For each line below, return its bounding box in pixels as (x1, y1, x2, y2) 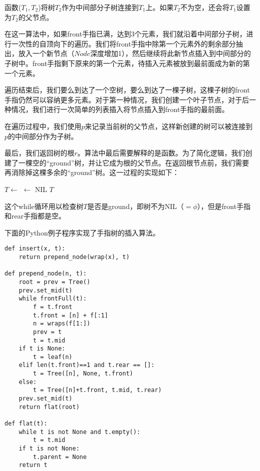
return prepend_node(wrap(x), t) (18, 253, 130, 260)
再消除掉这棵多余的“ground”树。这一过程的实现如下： (4, 167, 180, 177)
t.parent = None (33, 453, 87, 460)
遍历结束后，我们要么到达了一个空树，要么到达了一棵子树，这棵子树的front (4, 84, 250, 95)
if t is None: (18, 345, 65, 352)
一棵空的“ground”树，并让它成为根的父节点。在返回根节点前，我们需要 (18, 157, 250, 167)
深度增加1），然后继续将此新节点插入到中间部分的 (90, 48, 251, 58)
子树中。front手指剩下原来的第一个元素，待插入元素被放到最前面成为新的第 (4, 57, 250, 68)
